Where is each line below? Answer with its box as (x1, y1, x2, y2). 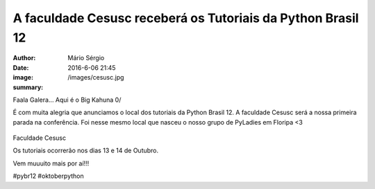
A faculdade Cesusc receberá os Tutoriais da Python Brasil (12, 10, 359, 26)
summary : (12, 83, 44, 91)
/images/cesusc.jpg (67, 73, 124, 82)
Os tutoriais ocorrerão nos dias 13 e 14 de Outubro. (12, 146, 159, 155)
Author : (12, 54, 36, 62)
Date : (12, 63, 29, 72)
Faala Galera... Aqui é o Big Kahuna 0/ (12, 96, 122, 104)
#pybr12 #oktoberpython (12, 172, 85, 180)
